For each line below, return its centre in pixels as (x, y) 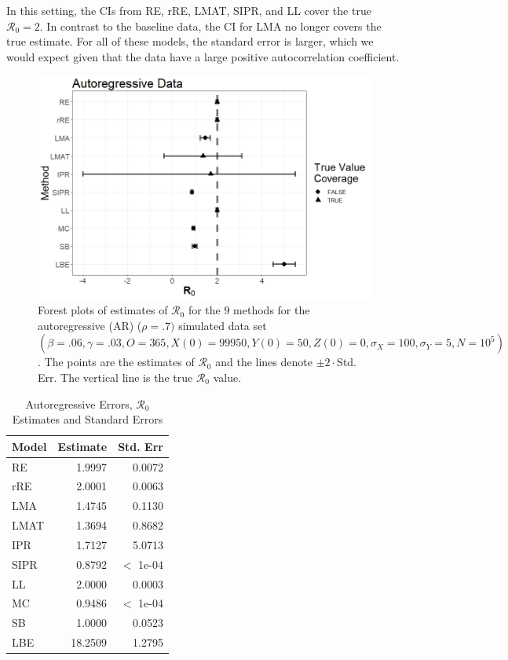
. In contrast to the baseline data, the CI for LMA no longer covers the (210, 26)
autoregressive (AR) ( (90, 325)
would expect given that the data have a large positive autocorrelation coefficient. (203, 56)
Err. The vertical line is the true (115, 377)
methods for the (272, 310)
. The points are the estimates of (116, 362)
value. (227, 377)
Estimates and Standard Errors (88, 419)
